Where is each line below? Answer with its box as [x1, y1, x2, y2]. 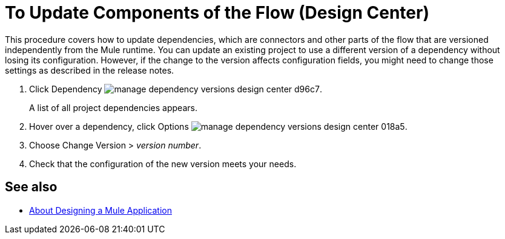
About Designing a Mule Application [29, 205, 172, 215]
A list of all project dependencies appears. [29, 102, 197, 113]
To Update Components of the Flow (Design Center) [5, 2, 429, 23]
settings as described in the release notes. [5, 65, 174, 75]
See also [5, 179, 58, 195]
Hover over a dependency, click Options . [29, 121, 408, 132]
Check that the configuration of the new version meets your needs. [29, 158, 297, 169]
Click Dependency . [29, 83, 322, 94]
